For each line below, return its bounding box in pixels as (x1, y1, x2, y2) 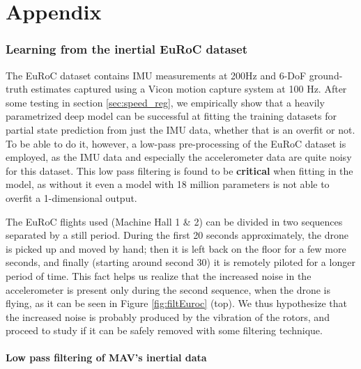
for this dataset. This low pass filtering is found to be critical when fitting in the (6, 163, 353, 178)
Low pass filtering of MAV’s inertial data (6, 350, 207, 365)
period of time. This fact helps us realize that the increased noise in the (6, 268, 312, 283)
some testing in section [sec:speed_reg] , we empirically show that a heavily (6, 95, 325, 109)
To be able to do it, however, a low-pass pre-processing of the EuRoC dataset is (6, 136, 346, 150)
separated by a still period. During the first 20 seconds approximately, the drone (6, 228, 349, 242)
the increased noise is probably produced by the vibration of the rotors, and (6, 309, 330, 324)
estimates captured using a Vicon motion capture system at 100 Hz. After (31, 81, 347, 96)
